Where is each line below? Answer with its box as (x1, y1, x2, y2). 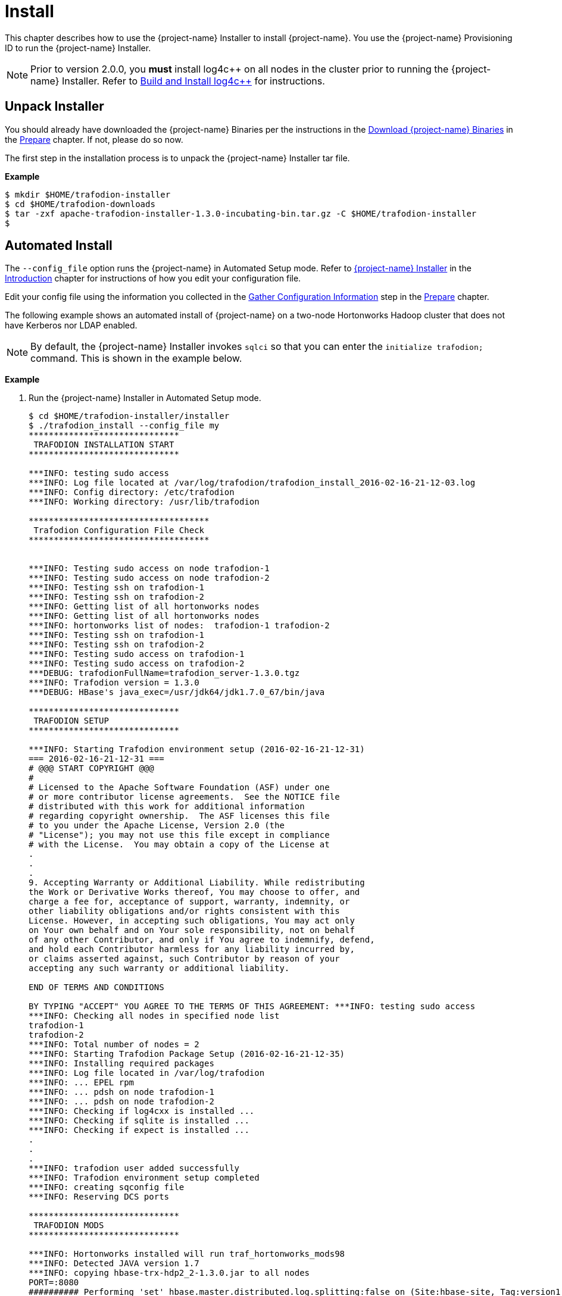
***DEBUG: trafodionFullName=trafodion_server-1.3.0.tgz (29, 668, 300, 678)
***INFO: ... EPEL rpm (29, 1078, 135, 1088)
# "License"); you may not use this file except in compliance (29, 830, 330, 840)
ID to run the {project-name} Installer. (5, 42, 151, 53)
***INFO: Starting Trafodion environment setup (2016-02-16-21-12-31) (29, 744, 365, 755)
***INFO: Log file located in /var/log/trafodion (29, 1068, 265, 1078)
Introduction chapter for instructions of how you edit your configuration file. (5, 273, 301, 284)
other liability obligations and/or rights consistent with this (29, 906, 340, 916)
